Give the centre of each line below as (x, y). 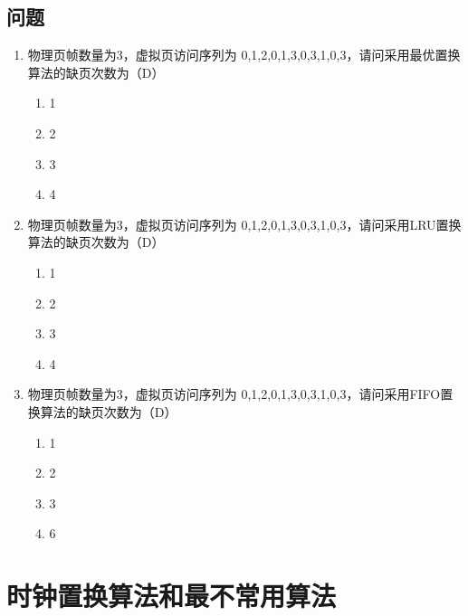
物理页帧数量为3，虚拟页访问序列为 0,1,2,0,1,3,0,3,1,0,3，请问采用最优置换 (244, 55)
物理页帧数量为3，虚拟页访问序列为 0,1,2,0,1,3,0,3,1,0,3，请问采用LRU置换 (244, 224)
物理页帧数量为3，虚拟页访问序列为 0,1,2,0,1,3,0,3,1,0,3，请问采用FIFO (234, 394)
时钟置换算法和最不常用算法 (172, 596)
